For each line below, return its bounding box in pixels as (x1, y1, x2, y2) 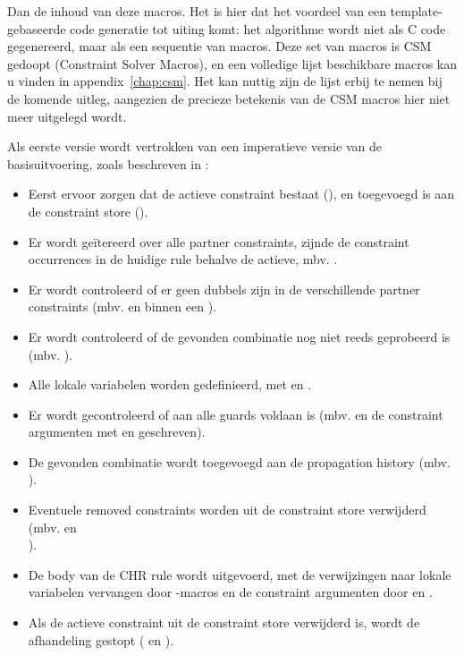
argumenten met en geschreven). (28, 422, 206, 441)
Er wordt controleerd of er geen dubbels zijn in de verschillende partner (28, 279, 420, 298)
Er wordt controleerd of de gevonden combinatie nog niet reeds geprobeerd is (28, 327, 451, 345)
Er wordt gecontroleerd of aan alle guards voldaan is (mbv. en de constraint (28, 405, 443, 423)
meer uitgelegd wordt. (7, 106, 127, 125)
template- (390, 2, 443, 20)
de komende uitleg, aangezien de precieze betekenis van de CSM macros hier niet (7, 89, 451, 107)
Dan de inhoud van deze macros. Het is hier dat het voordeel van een (7, 2, 386, 20)
